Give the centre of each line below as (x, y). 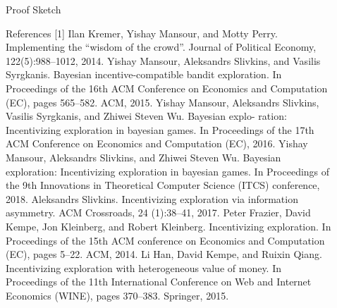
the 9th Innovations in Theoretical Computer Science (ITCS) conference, (163, 185)
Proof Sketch (33, 9)
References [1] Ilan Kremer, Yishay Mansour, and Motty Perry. (142, 33)
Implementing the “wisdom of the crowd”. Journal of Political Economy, (161, 47)
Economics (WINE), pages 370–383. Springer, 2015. (117, 295)
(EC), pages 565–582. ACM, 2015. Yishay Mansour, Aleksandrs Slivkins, (163, 102)
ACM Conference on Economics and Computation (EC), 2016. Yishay (157, 143)
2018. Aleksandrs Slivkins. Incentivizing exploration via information (152, 198)
